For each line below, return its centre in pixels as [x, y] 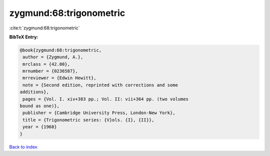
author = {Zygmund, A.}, [53, 57]
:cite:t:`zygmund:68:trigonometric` [44, 28]
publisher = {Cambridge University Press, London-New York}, [99, 113]
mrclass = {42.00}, [46, 64]
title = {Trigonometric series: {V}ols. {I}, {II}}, [88, 120]
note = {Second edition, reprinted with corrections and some [100, 85]
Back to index [23, 147]
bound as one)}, [40, 106]
